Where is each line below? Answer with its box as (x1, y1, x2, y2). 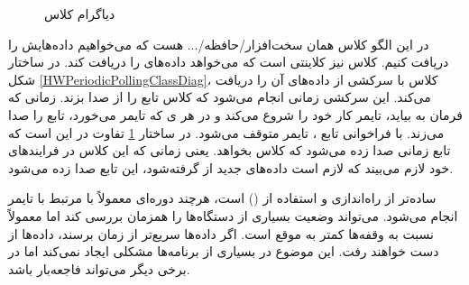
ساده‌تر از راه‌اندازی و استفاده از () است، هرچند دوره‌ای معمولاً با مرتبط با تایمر (8, 188, 437, 207)
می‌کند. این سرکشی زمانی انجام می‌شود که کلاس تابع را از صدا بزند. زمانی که (8, 87, 431, 106)
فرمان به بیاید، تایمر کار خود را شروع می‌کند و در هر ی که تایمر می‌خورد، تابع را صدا (8, 105, 463, 124)
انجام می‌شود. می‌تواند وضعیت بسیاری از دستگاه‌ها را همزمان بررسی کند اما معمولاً (8, 206, 458, 225)
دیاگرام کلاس (44, 5, 115, 23)
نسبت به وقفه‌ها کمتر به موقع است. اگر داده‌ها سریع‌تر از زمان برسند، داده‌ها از (8, 224, 434, 243)
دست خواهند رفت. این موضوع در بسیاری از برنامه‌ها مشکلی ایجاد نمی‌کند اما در (8, 242, 439, 261)
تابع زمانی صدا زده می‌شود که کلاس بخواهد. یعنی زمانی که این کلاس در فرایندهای (8, 141, 451, 160)
